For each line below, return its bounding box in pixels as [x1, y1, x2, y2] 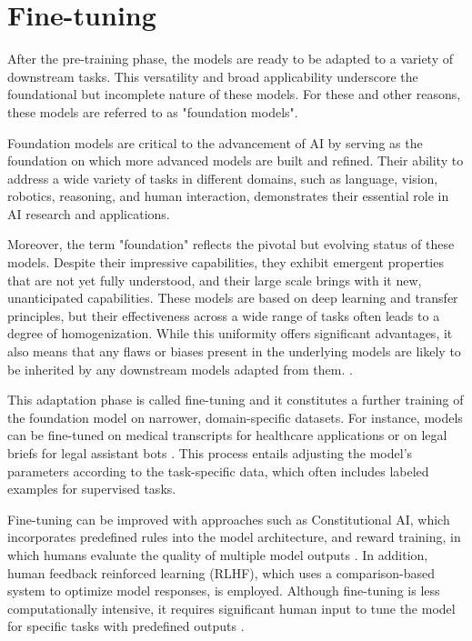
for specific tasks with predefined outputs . [7, 616, 245, 636]
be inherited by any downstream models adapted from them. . [7, 359, 353, 378]
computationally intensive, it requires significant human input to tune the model [7, 598, 456, 617]
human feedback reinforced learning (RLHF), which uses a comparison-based [7, 563, 436, 582]
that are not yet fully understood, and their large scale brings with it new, [7, 270, 422, 289]
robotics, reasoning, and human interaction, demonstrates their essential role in [7, 186, 449, 205]
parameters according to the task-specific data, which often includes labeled [7, 461, 429, 480]
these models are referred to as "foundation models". [7, 102, 298, 121]
